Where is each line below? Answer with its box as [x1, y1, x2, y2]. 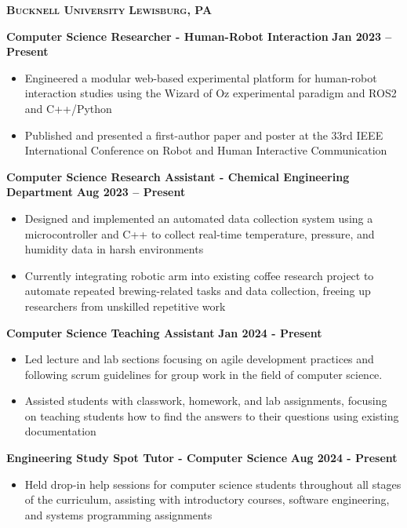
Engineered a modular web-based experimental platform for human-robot [24, 69, 377, 86]
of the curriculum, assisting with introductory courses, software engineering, [24, 491, 390, 508]
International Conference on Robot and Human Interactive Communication [24, 142, 387, 158]
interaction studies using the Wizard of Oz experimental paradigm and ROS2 [24, 85, 397, 101]
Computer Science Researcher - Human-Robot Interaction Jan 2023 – [6, 27, 392, 44]
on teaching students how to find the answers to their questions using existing [24, 407, 399, 424]
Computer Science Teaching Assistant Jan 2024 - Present [6, 324, 322, 340]
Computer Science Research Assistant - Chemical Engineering [6, 168, 350, 184]
